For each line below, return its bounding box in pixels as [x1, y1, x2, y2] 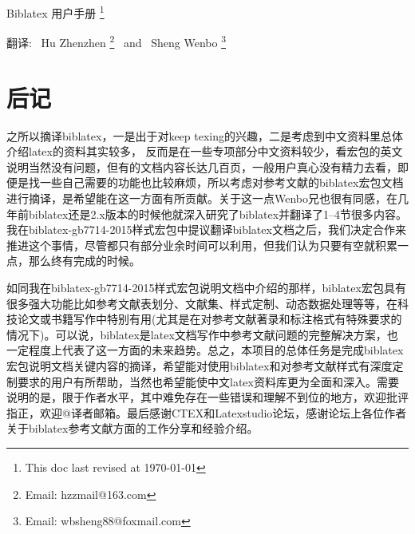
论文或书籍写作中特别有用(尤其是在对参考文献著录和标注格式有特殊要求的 [17, 311, 402, 327]
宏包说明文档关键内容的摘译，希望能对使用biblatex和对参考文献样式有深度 [6, 357, 393, 374]
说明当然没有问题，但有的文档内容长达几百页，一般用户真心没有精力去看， [6, 158, 397, 175]
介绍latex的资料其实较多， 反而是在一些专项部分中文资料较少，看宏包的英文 [6, 143, 403, 160]
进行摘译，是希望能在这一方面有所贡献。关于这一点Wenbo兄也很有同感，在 [6, 190, 398, 206]
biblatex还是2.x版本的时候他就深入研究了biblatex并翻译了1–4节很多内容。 [28, 205, 408, 222]
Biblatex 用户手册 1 [6, 2, 105, 21]
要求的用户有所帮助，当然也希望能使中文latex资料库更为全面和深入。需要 [17, 373, 399, 390]
